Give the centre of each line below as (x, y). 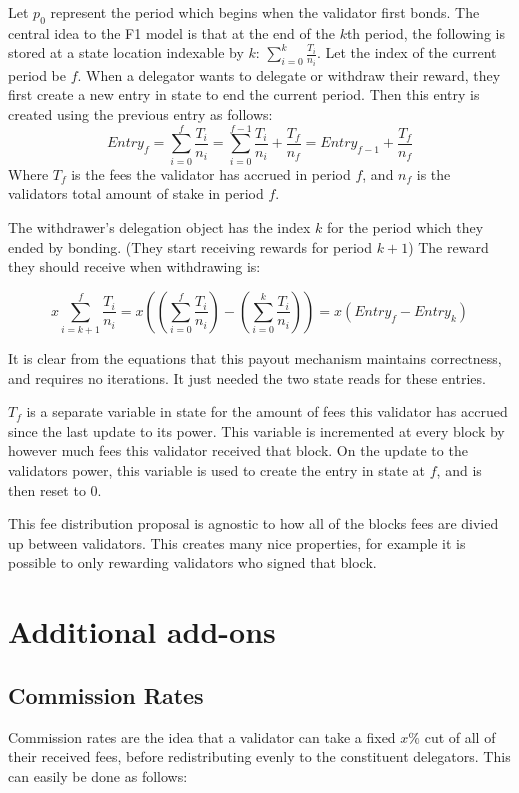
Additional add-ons (142, 631)
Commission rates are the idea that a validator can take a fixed (202, 736)
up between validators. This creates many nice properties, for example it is (237, 542)
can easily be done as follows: (98, 775)
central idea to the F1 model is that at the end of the (171, 32)
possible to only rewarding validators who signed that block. (192, 562)
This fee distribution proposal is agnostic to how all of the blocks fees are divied (253, 523)
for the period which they (405, 226)
